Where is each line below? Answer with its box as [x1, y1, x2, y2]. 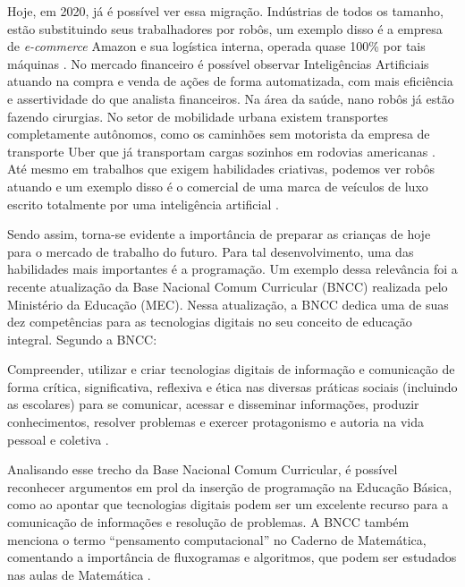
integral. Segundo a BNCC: [7, 329, 157, 348]
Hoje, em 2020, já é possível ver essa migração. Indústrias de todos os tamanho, [7, 2, 444, 20]
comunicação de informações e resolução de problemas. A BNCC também [7, 513, 410, 532]
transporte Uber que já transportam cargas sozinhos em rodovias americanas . [7, 141, 435, 160]
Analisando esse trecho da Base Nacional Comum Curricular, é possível [7, 460, 398, 479]
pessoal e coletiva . [7, 430, 109, 448]
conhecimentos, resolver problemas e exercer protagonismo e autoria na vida [7, 413, 425, 431]
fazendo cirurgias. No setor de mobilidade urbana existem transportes [7, 106, 389, 125]
